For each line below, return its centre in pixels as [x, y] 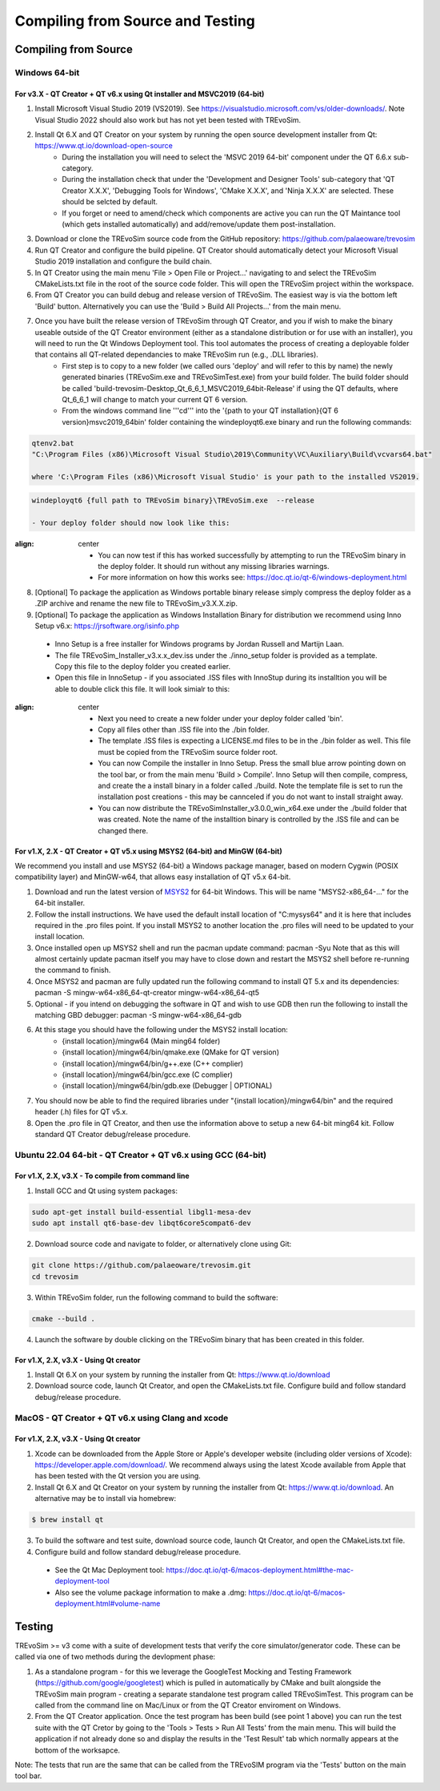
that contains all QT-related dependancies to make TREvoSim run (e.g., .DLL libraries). [177, 355]
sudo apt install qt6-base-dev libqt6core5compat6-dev [141, 1223]
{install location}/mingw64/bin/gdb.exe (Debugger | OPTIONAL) [167, 1086]
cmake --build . [64, 1319]
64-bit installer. [60, 903]
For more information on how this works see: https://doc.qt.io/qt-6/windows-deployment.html [252, 578]
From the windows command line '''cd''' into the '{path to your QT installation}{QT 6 [200, 411]
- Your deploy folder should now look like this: [131, 523]
